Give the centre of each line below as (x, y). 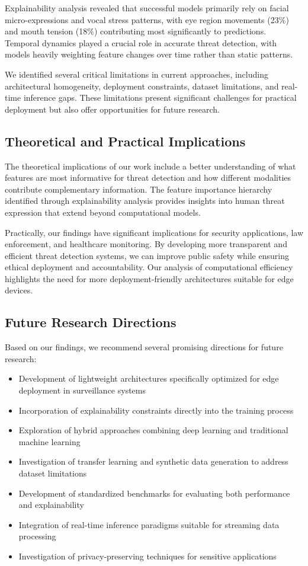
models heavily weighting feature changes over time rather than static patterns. (149, 54)
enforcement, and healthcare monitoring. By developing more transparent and (146, 244)
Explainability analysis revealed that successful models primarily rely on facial (147, 8)
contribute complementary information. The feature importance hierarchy (139, 189)
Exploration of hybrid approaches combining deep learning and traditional (153, 430)
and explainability (51, 505)
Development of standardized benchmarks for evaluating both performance (154, 493)
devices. (19, 290)
